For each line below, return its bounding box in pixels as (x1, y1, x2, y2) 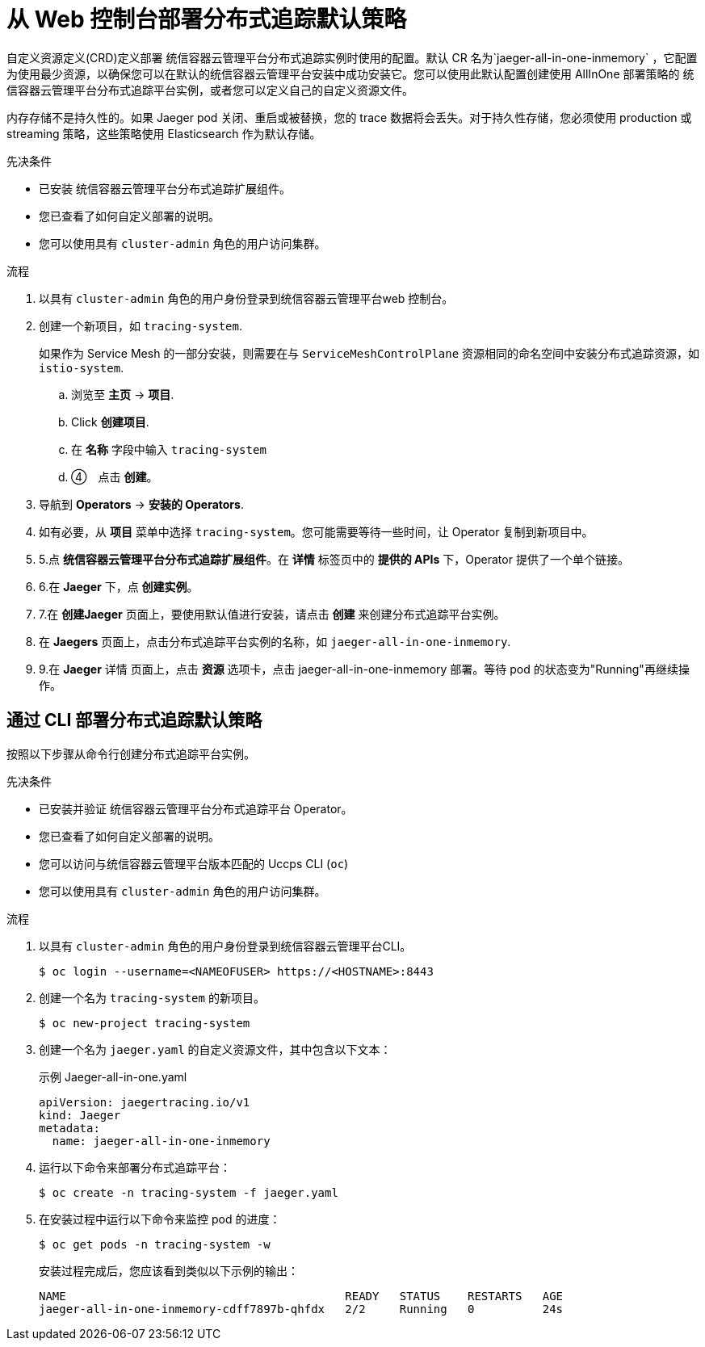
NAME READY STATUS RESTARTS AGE (39, 1289, 564, 1303)
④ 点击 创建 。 (71, 469, 158, 484)
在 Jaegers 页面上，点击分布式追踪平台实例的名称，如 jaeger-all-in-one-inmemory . (39, 634, 511, 648)
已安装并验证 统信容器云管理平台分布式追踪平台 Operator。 (39, 801, 353, 816)
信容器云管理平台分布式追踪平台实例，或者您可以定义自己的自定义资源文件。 (6, 82, 413, 97)
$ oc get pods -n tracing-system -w (39, 1237, 271, 1251)
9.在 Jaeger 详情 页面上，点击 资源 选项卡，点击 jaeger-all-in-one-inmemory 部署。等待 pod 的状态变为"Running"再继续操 (39, 661, 690, 676)
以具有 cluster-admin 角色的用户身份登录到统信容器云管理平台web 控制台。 (39, 291, 454, 305)
